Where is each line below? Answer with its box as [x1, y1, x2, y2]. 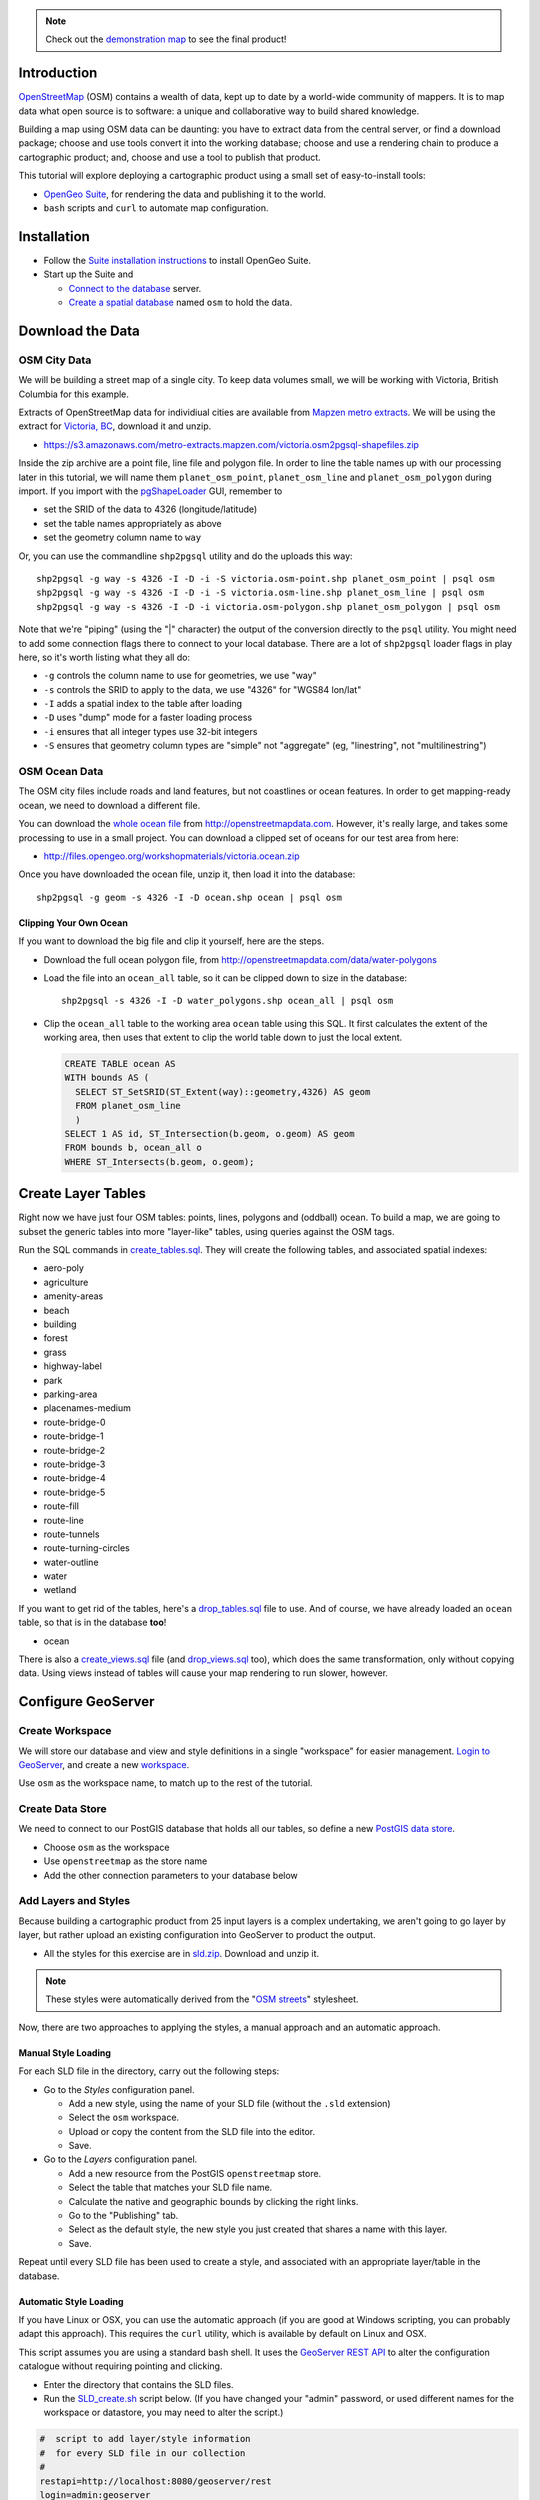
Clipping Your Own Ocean [18, 916, 129, 929]
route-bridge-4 [43, 1472, 106, 1484]
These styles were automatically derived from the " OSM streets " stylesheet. [45, 1993, 359, 2005]
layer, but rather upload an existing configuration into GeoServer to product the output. [18, 1929, 376, 1941]
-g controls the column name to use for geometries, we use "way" [43, 670, 317, 682]
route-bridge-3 [43, 1458, 106, 1470]
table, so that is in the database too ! [18, 1616, 167, 1629]
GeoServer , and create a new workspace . [18, 1758, 190, 1770]
